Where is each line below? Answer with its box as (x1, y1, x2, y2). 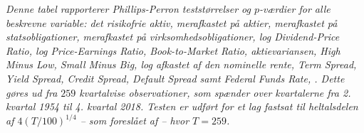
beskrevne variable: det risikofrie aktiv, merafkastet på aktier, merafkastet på (6, 15, 338, 30)
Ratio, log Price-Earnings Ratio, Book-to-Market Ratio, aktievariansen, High (6, 43, 340, 58)
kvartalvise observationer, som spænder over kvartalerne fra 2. (79, 85, 351, 100)
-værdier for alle (259, 1, 331, 16)
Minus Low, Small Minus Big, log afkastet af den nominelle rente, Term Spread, (6, 57, 357, 72)
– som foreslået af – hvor (80, 113, 189, 128)
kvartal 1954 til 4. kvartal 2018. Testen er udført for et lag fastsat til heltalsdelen (6, 99, 358, 114)
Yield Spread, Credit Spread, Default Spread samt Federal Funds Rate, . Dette (6, 70, 345, 85)
